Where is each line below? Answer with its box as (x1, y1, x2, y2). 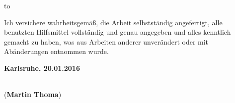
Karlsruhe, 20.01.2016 (4, 62, 80, 73)
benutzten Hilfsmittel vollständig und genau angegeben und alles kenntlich (4, 27, 231, 37)
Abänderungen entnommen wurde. (4, 46, 109, 56)
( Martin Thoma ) (4, 89, 62, 100)
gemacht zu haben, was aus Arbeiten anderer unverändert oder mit (4, 36, 209, 47)
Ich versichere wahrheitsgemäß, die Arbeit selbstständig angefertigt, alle (4, 17, 223, 27)
